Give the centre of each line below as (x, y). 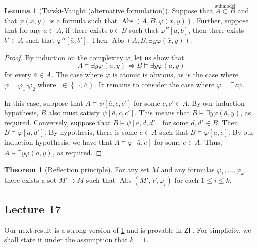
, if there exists (84, 30)
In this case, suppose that (44, 102)
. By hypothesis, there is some (91, 132)
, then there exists (216, 30)
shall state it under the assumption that (66, 240)
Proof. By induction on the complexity (64, 57)
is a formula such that (83, 20)
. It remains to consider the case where (154, 84)
